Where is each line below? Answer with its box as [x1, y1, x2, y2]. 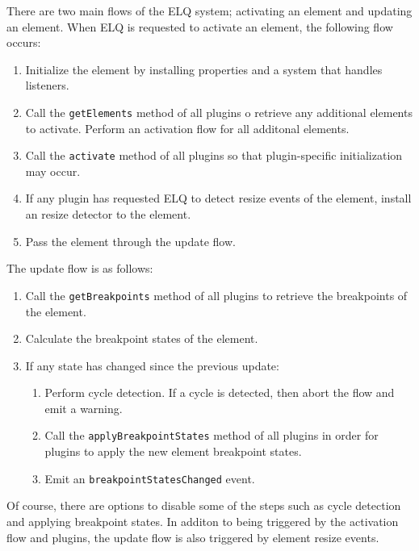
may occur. [25, 162, 81, 179]
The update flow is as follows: [6, 260, 153, 277]
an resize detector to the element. [25, 206, 191, 223]
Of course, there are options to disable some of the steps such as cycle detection [6, 497, 401, 514]
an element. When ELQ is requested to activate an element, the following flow [6, 18, 393, 35]
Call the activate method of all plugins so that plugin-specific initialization [25, 147, 403, 164]
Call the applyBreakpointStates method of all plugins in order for [44, 427, 379, 444]
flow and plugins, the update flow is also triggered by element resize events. [6, 528, 379, 545]
